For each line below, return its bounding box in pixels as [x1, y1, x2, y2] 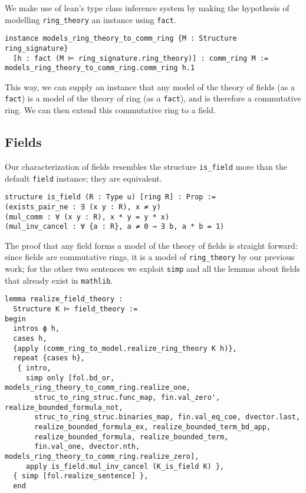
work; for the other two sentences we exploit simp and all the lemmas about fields [5, 262, 300, 275]
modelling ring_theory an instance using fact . [5, 13, 176, 25]
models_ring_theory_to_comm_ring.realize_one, [5, 383, 190, 392]
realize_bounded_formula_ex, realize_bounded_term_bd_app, [34, 422, 271, 431]
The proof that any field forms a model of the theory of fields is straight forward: [5, 239, 298, 251]
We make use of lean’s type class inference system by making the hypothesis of [5, 2, 289, 14]
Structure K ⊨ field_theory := [13, 305, 138, 314]
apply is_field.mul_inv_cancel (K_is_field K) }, [25, 462, 225, 471]
